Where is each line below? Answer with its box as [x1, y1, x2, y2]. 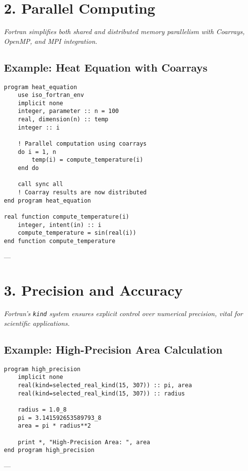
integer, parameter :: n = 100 [18, 108, 119, 115]
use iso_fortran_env [18, 92, 84, 99]
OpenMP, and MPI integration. [4, 36, 98, 46]
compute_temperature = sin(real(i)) [18, 229, 137, 237]
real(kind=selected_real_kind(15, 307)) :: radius [18, 390, 185, 397]
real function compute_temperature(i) [4, 213, 129, 221]
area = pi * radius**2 [18, 422, 91, 430]
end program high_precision [4, 447, 95, 454]
